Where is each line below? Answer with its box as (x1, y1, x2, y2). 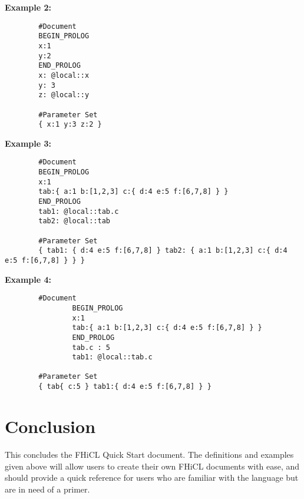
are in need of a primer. (5, 483, 90, 495)
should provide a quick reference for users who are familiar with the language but (5, 471, 299, 484)
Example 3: (5, 137, 51, 149)
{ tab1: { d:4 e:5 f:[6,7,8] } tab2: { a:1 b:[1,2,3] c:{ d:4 (38, 246, 288, 255)
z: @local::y (38, 91, 90, 100)
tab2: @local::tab (38, 217, 110, 226)
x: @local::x (38, 71, 90, 80)
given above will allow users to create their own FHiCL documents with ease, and (5, 460, 300, 472)
